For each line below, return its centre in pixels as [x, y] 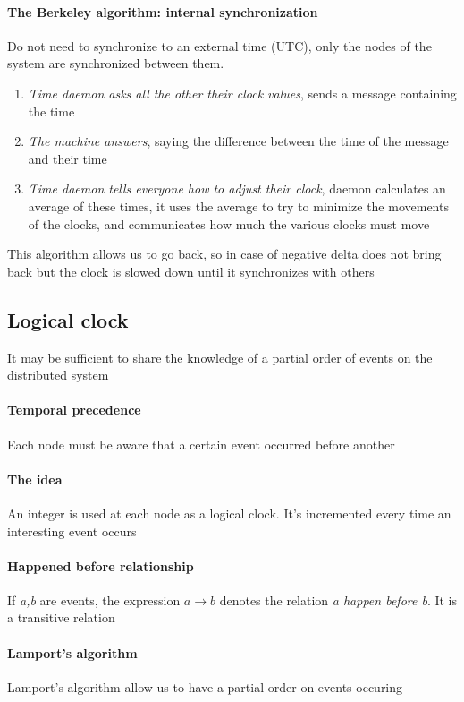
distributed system [58, 375]
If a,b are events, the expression [94, 599]
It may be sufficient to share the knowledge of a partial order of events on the [220, 357]
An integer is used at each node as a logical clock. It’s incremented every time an [229, 513]
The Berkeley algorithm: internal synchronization [163, 11]
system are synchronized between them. [116, 63]
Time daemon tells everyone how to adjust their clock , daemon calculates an [237, 188]
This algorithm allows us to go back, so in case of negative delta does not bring [224, 254]
